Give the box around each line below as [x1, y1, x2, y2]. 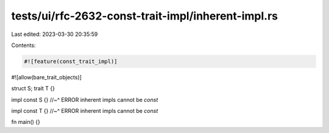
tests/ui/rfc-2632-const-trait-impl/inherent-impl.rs [11, 9, 278, 23]
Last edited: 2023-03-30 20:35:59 [11, 31, 98, 38]
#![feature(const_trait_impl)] [24, 58, 118, 65]
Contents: [11, 41, 36, 49]
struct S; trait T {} [11, 85, 55, 92]
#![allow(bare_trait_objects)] [11, 73, 82, 81]
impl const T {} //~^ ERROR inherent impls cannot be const [11, 107, 158, 115]
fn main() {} [11, 118, 41, 126]
